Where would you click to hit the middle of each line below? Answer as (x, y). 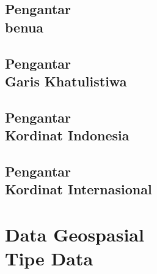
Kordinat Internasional (78, 189)
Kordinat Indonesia (67, 135)
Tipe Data (49, 258)
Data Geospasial (75, 234)
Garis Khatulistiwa (66, 81)
